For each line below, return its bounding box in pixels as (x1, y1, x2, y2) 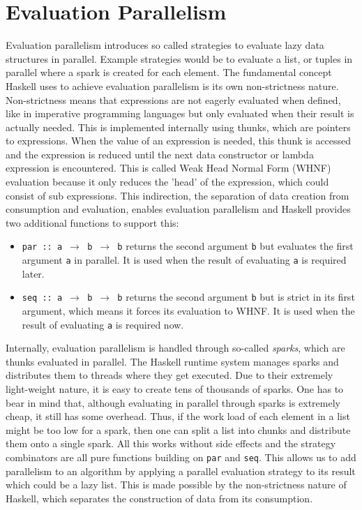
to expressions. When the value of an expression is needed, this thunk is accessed (6, 133, 352, 148)
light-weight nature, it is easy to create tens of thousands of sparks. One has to (6, 382, 344, 396)
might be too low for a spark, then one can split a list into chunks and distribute (6, 422, 351, 437)
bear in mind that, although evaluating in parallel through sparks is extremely (6, 395, 340, 410)
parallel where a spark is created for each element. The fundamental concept (6, 65, 332, 80)
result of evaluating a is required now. (22, 317, 184, 331)
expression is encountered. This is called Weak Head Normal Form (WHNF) (6, 160, 331, 175)
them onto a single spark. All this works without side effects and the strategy (6, 436, 336, 451)
